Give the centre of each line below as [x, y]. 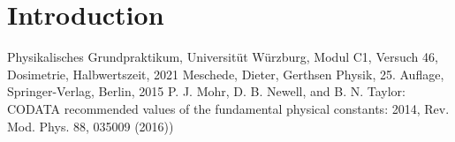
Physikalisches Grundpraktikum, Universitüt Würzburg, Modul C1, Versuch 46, [223, 57]
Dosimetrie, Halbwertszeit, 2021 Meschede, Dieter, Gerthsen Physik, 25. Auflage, [226, 74]
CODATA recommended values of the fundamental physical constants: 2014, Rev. [228, 108]
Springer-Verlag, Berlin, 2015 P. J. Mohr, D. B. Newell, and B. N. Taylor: [206, 91]
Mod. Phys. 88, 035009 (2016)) [91, 126]
